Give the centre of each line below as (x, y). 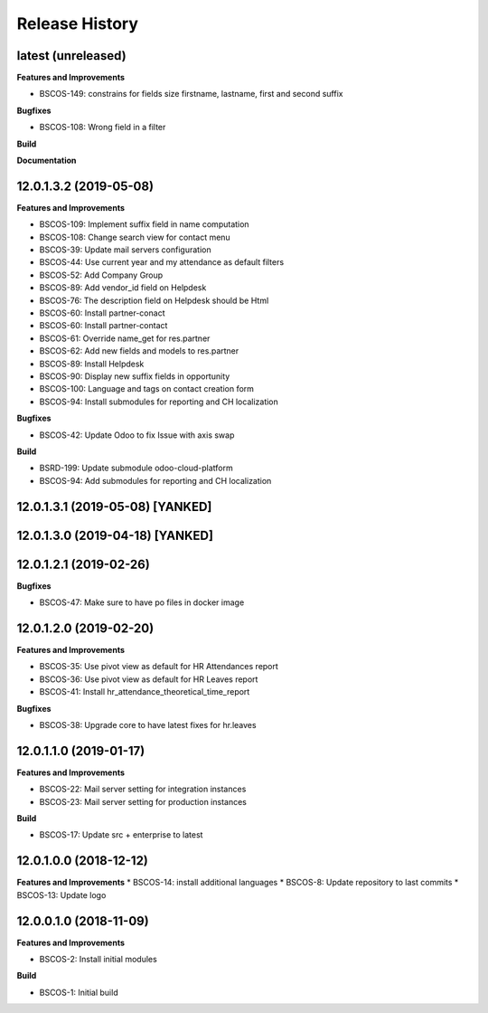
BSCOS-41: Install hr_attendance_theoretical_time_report (145, 692)
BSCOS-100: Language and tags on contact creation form (147, 389)
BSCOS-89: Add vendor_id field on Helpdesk (123, 288)
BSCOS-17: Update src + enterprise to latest (121, 835)
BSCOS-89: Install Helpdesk (92, 364)
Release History (78, 24)
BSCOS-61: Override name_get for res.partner (125, 338)
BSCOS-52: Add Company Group (101, 275)
